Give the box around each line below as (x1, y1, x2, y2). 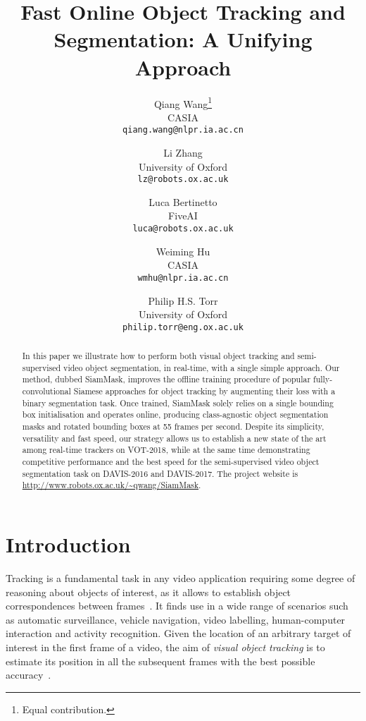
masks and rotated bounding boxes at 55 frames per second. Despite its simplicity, (22, 420, 324, 432)
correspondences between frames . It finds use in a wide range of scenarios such (6, 598, 348, 613)
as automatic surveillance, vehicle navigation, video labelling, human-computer (6, 612, 346, 626)
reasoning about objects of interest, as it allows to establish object (6, 584, 291, 599)
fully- (313, 373, 333, 385)
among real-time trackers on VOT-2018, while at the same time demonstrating (22, 444, 310, 456)
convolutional (22, 385, 71, 397)
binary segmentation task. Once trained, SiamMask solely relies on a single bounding (22, 396, 334, 408)
